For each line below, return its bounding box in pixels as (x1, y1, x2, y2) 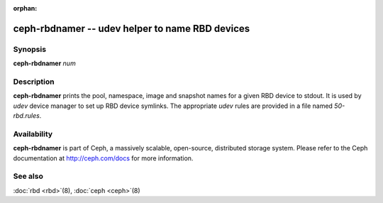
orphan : (13, 4, 38, 12)
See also (13, 171, 44, 181)
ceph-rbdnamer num (13, 59, 76, 67)
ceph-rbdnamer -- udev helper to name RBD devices (13, 22, 250, 35)
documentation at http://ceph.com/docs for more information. (13, 153, 194, 163)
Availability (13, 128, 53, 138)
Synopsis (13, 44, 46, 54)
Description (13, 77, 55, 87)
